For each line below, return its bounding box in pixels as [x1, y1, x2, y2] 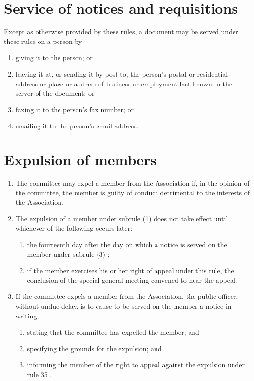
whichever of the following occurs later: [15, 223, 133, 233]
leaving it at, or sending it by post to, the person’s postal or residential [15, 68, 228, 79]
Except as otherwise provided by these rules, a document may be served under [4, 26, 238, 37]
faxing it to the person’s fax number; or [15, 104, 134, 114]
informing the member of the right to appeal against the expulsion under [27, 360, 245, 370]
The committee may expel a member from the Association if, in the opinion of [15, 178, 250, 188]
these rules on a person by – [4, 36, 88, 46]
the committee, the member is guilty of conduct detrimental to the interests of [15, 187, 250, 197]
